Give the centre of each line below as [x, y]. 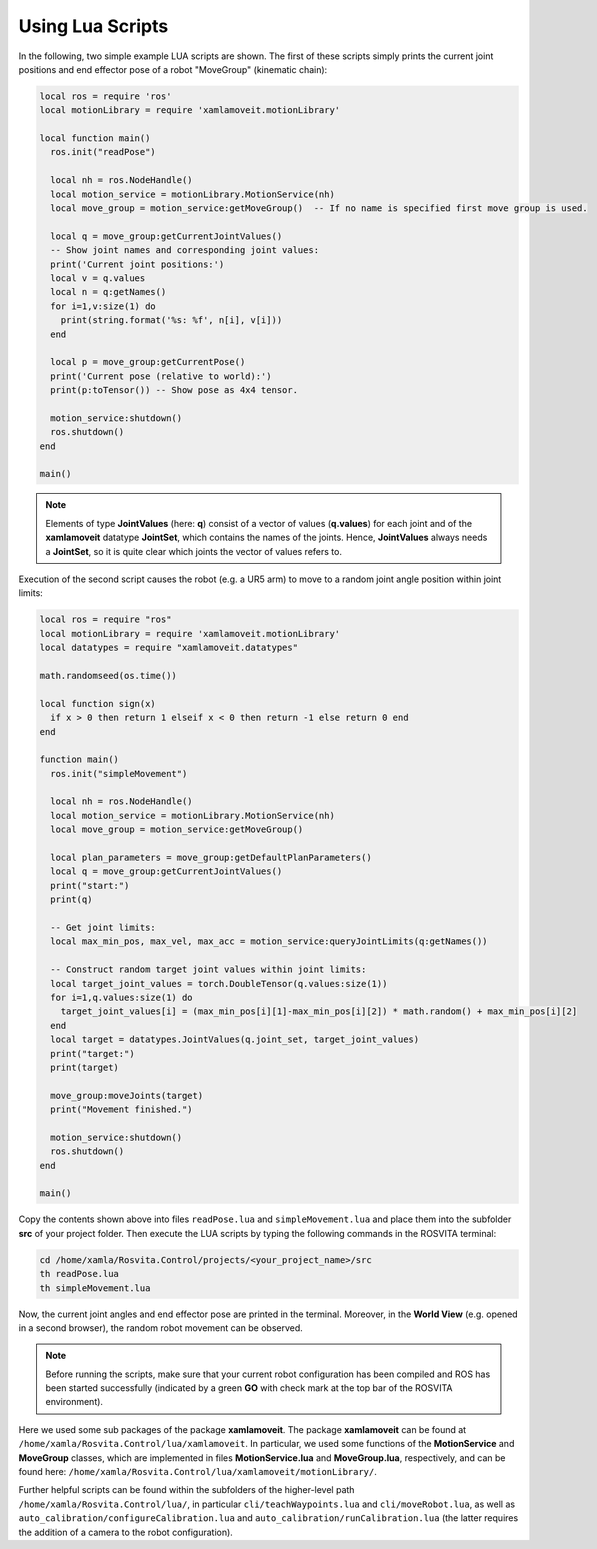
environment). [74, 1402]
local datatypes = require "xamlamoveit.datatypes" [169, 648]
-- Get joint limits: [103, 927]
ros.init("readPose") [103, 152]
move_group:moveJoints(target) [127, 1095]
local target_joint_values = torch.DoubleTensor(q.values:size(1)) [219, 983]
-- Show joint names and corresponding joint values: [185, 250]
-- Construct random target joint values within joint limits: [208, 969]
